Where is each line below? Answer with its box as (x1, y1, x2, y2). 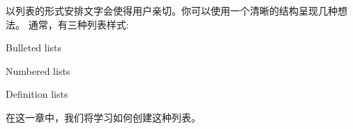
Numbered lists (6, 63, 70, 78)
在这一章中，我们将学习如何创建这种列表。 (6, 110, 201, 124)
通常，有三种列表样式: (28, 17, 129, 31)
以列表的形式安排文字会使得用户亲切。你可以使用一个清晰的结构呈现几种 (6, 3, 338, 17)
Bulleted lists (6, 40, 62, 55)
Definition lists (6, 87, 68, 101)
